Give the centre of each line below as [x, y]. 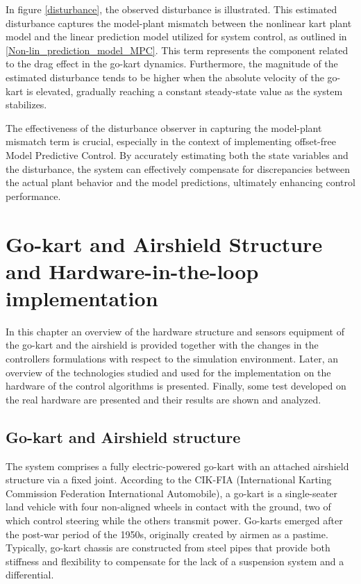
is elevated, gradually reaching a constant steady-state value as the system [184, 91]
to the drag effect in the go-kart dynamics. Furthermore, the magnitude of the [172, 64]
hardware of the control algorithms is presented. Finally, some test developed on [176, 386]
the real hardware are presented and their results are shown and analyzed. [163, 399]
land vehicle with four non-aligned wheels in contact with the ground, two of [168, 507]
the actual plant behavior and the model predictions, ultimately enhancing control [180, 182]
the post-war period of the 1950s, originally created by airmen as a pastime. [167, 534]
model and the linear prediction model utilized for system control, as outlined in [176, 36]
